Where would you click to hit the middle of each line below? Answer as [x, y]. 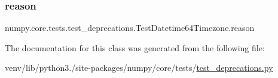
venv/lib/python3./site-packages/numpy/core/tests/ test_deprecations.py [139, 68]
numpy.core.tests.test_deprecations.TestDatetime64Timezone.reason [130, 28]
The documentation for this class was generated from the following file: [135, 47]
